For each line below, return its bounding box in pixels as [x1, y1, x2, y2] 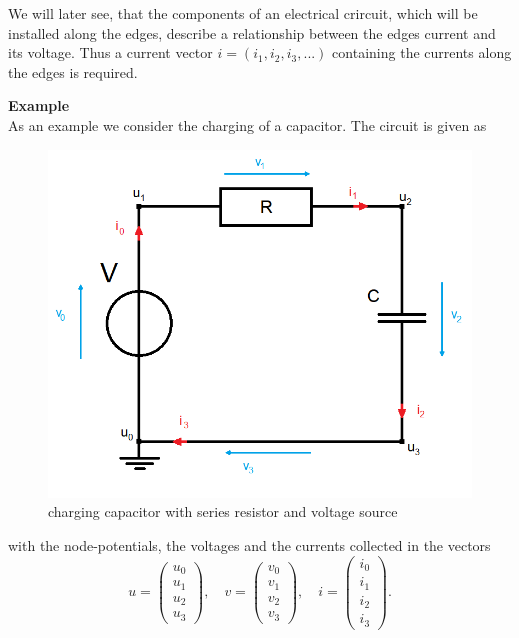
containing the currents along [332, 42, 512, 63]
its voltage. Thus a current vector [8, 42, 213, 63]
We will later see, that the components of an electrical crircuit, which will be [8, 3, 478, 23]
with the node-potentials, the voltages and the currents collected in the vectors [8, 534, 491, 555]
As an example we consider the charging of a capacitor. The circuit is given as [8, 114, 487, 135]
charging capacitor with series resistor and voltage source [48, 501, 398, 522]
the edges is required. [8, 61, 138, 82]
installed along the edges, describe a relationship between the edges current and [8, 22, 496, 43]
